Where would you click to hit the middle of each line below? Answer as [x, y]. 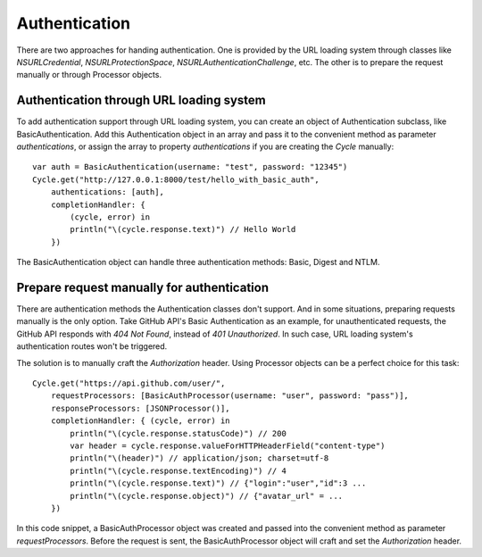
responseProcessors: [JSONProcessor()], [141, 408]
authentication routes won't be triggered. [92, 346]
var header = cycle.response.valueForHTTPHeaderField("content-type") [228, 445]
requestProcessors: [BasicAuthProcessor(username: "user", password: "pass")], [230, 396]
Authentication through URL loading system [141, 100]
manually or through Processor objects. [89, 75]
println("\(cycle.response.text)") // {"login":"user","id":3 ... [218, 483]
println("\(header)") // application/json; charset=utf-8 [199, 458]
